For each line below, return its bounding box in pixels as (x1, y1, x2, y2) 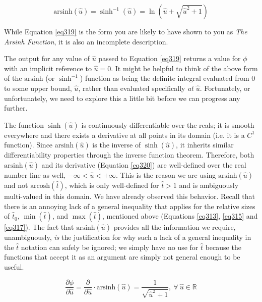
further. (4, 103, 28, 113)
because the (205, 241, 241, 252)
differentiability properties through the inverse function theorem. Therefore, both (4, 149, 254, 160)
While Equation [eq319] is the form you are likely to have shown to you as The (4, 26, 247, 36)
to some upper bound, (4, 82, 72, 93)
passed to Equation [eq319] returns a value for (98, 53, 241, 64)
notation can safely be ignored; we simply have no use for (21, 241, 199, 252)
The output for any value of (4, 53, 90, 64)
